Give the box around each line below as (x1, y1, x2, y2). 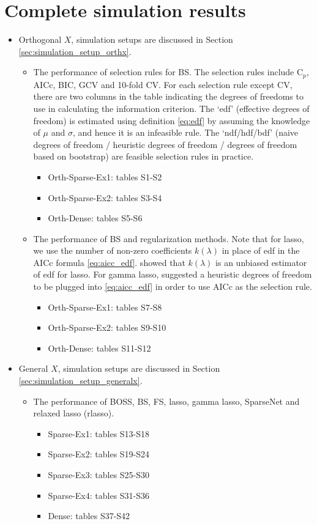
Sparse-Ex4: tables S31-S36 (48, 489, 150, 501)
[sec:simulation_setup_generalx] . (18, 374, 143, 387)
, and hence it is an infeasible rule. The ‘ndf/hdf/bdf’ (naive (72, 126, 299, 139)
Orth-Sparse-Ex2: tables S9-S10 (48, 321, 166, 334)
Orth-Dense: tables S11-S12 (48, 341, 151, 354)
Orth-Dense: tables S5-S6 (48, 212, 143, 224)
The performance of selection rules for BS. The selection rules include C (33, 65, 304, 78)
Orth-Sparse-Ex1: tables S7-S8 (48, 300, 162, 313)
